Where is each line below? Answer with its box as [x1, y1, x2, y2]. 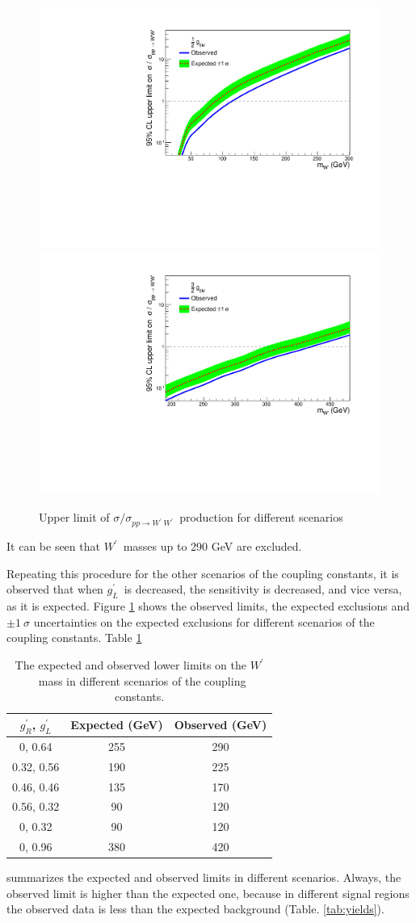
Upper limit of [39, 508, 110, 525]
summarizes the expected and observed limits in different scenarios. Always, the [6, 869, 401, 886]
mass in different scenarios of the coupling [38, 672, 246, 689]
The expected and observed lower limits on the [15, 657, 246, 673]
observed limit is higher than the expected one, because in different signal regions [6, 884, 410, 901]
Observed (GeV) [174, 716, 267, 733]
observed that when [6, 581, 103, 598]
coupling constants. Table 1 [6, 629, 142, 646]
